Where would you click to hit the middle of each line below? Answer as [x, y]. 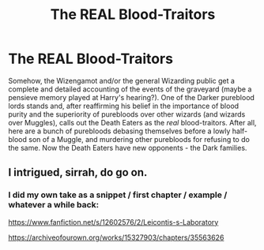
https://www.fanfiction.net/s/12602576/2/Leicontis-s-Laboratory [113, 222]
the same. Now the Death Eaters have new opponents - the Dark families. [128, 147]
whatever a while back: [54, 205]
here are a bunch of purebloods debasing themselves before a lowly [119, 131]
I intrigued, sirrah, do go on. [78, 172]
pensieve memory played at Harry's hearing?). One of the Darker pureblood [132, 97]
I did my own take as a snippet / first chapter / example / [118, 195]
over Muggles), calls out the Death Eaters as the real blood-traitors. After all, [132, 122]
